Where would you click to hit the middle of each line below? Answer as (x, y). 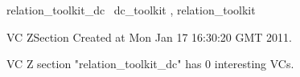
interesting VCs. (254, 64)
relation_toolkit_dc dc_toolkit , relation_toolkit (131, 10)
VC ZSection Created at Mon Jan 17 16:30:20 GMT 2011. (149, 36)
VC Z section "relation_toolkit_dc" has (104, 64)
